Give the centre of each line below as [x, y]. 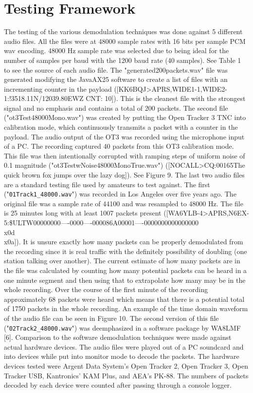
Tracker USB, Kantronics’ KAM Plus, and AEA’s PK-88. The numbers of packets [126, 375]
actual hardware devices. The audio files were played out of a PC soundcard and [124, 346]
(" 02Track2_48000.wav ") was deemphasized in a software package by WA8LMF [122, 327]
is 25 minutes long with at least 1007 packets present [83, 213]
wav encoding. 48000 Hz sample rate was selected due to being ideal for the [117, 50]
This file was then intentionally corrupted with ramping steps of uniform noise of [125, 155]
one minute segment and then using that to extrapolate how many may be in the [125, 280]
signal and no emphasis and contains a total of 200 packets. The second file [116, 108]
